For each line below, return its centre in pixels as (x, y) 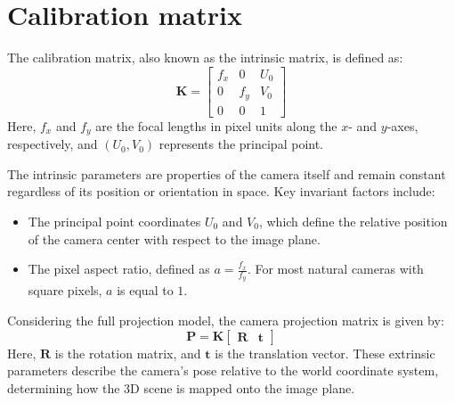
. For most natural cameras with (335, 269)
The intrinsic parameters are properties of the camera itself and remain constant (227, 173)
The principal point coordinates (114, 221)
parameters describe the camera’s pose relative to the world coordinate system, (223, 370)
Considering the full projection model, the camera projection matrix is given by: (226, 320)
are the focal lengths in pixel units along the (216, 125)
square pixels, (65, 290)
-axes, (402, 125)
